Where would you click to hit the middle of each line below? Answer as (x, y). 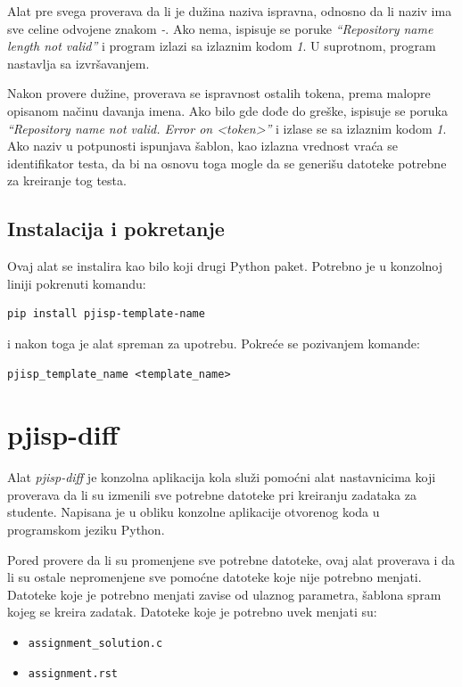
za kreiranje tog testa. (67, 180)
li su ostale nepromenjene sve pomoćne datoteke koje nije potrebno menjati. (214, 577)
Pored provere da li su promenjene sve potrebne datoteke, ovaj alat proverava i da (231, 559)
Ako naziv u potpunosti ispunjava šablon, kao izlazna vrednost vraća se (202, 146)
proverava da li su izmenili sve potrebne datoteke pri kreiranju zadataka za (212, 494)
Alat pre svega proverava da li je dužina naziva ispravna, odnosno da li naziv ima (230, 11)
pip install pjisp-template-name (106, 314)
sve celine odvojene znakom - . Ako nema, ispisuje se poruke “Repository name (220, 28)
